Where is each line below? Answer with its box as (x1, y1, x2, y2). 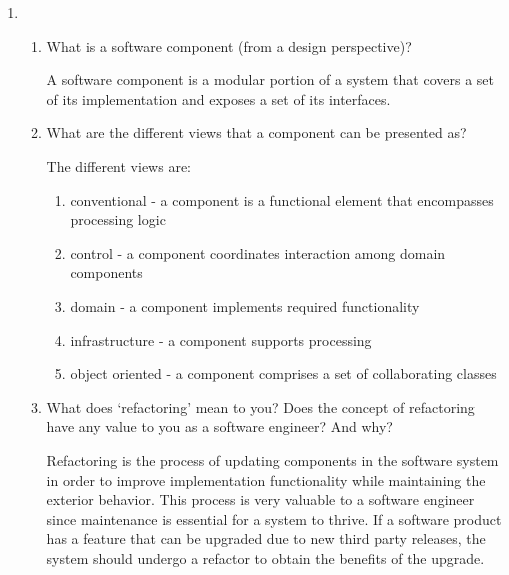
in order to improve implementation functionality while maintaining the (46, 469, 486, 490)
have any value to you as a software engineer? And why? (46, 416, 393, 437)
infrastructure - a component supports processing (70, 329, 372, 350)
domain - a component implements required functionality (70, 295, 420, 316)
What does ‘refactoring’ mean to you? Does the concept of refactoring (46, 396, 475, 417)
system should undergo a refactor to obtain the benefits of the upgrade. (46, 547, 485, 568)
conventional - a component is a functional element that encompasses (70, 189, 494, 210)
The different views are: (46, 155, 192, 176)
